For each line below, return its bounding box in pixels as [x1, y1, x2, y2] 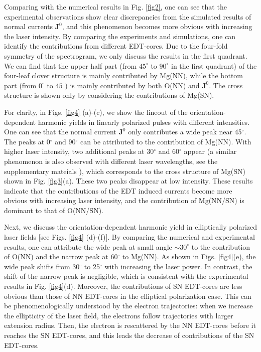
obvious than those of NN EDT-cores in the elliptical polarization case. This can [4, 290, 251, 301]
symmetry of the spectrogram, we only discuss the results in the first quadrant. [4, 50, 247, 61]
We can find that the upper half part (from [4, 60, 137, 71]
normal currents [4, 21, 53, 32]
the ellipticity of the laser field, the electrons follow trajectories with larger [4, 310, 233, 320]
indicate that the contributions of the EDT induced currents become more [4, 185, 232, 196]
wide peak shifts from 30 [4, 261, 80, 271]
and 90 [55, 136, 76, 146]
